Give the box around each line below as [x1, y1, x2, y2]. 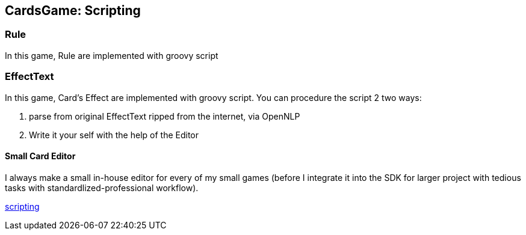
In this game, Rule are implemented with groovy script [5, 50, 218, 61]
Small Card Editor [5, 151, 76, 162]
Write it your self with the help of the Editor [29, 129, 199, 140]
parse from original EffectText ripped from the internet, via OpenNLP [29, 111, 300, 121]
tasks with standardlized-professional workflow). [5, 182, 199, 193]
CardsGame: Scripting [5, 3, 141, 18]
